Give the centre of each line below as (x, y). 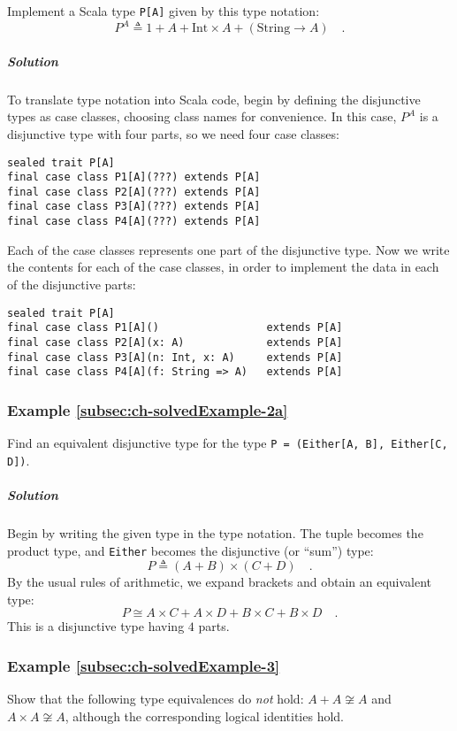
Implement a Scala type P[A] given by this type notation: (164, 11)
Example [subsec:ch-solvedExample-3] (144, 665)
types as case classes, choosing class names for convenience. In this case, (202, 116)
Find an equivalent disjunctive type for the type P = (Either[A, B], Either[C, (228, 443)
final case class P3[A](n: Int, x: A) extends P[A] (175, 357)
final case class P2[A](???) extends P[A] (134, 192)
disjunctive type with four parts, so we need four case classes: (173, 133)
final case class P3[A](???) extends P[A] (134, 207)
